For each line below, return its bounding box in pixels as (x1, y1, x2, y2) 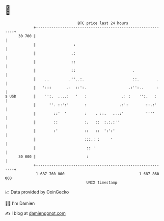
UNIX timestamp (86, 180, 118, 185)
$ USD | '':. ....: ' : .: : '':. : (5, 94, 157, 99)
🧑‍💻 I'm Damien (5, 200, 35, 206)
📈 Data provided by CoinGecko (5, 189, 69, 195)
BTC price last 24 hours (78, 21, 129, 26)
